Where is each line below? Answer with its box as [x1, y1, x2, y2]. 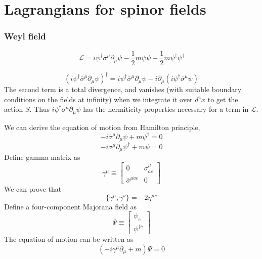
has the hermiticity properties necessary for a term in [83, 104, 249, 114]
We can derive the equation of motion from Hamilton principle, [4, 121, 200, 132]
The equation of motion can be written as [4, 234, 134, 244]
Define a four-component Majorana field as [4, 201, 137, 211]
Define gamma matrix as [4, 152, 80, 162]
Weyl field [4, 30, 46, 42]
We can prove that [4, 184, 62, 194]
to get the [207, 94, 238, 104]
